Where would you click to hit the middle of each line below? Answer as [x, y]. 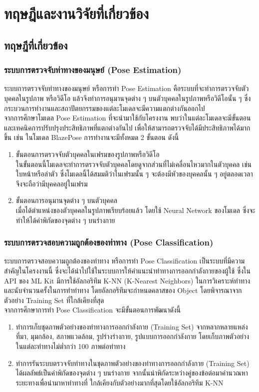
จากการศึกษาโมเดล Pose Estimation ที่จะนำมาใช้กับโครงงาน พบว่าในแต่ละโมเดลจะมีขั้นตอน [128, 118]
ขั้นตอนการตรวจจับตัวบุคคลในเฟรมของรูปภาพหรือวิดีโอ [88, 154]
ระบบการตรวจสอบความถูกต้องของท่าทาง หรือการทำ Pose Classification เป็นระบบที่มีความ [125, 261]
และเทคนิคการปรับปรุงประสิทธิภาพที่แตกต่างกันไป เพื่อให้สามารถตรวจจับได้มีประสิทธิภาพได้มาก [127, 127]
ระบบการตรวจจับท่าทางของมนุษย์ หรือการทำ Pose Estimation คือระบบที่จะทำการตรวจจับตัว [127, 88]
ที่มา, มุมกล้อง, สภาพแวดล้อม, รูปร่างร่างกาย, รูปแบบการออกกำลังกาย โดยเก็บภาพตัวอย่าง [132, 336]
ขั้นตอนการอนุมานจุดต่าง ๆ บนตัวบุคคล [66, 200]
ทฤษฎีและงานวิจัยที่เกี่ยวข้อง [76, 13]
